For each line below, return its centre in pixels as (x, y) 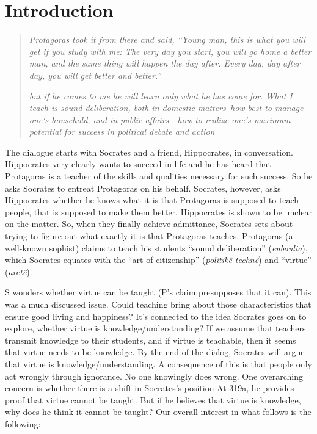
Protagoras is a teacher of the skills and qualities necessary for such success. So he (159, 176)
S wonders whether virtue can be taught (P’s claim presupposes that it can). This (158, 292)
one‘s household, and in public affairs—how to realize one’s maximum (160, 119)
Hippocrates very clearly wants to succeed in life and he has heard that (138, 164)
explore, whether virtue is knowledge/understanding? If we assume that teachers (155, 328)
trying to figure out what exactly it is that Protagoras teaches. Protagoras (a (149, 236)
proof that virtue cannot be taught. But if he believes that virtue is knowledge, (153, 400)
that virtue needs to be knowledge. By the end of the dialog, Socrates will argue (155, 352)
